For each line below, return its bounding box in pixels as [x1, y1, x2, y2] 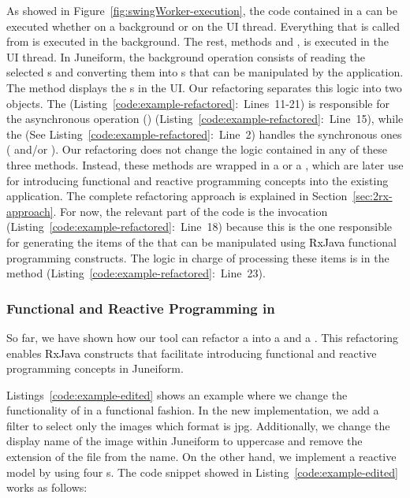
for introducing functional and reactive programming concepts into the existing [6, 172, 389, 188]
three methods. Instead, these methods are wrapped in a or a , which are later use [6, 156, 404, 173]
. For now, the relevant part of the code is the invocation [53, 203, 328, 219]
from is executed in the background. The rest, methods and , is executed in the [6, 33, 389, 50]
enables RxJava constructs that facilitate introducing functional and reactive [6, 344, 377, 361]
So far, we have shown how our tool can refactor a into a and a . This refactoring [6, 329, 398, 345]
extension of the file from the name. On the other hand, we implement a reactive [6, 448, 397, 465]
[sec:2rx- [352, 188, 393, 204]
